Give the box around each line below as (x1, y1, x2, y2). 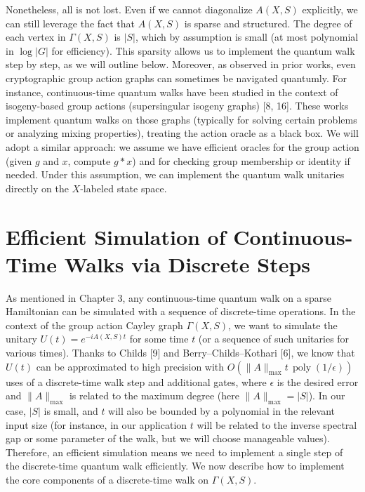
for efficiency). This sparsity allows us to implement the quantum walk (51, 43, 355, 58)
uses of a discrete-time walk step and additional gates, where (6, 374, 267, 389)
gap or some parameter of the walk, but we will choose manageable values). (6, 431, 330, 446)
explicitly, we (302, 2, 358, 16)
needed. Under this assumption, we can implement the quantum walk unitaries (6, 167, 345, 182)
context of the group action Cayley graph (6, 317, 183, 332)
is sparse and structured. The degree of (184, 15, 352, 30)
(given (6, 153, 32, 168)
